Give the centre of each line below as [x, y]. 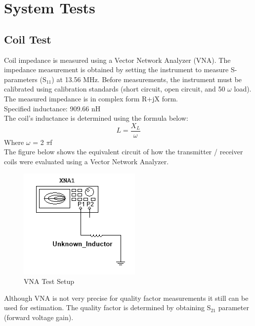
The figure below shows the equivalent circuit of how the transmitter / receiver [124, 152]
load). [243, 89]
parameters [21, 79]
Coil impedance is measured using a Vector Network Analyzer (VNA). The [117, 60]
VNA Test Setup [49, 281]
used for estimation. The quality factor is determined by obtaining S [107, 307]
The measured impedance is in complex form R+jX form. [91, 98]
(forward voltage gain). [39, 317]
